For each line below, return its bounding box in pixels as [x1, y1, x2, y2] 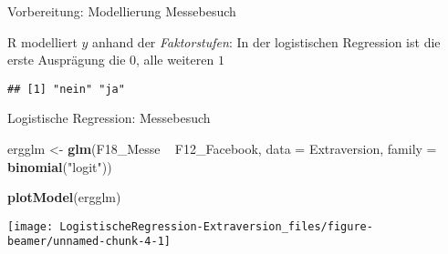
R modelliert [7, 32, 78, 51]
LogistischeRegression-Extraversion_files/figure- [59, 219, 373, 233]
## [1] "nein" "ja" [7, 82, 125, 96]
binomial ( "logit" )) [7, 157, 112, 176]
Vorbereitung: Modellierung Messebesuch [7, 2, 236, 20]
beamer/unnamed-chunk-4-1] [7, 235, 171, 249]
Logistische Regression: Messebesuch [7, 108, 211, 127]
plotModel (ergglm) [7, 188, 121, 207]
